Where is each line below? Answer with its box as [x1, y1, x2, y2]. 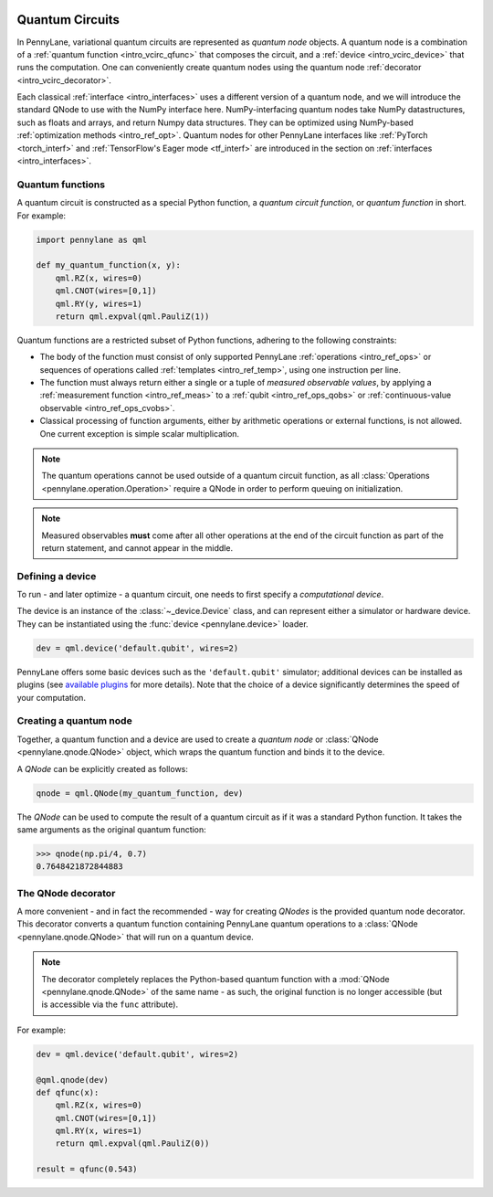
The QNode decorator [16, 886, 116, 899]
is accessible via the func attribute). [41, 999, 178, 1010]
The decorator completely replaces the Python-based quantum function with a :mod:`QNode [41, 973, 390, 984]
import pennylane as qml [36, 234, 148, 245]
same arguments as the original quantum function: [16, 823, 207, 835]
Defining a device [16, 569, 97, 582]
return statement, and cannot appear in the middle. [41, 542, 233, 553]
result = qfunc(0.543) [36, 1164, 138, 1174]
